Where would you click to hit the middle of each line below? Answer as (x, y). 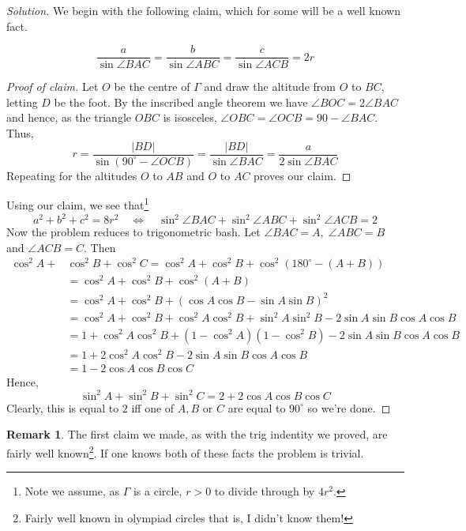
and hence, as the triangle (69, 117)
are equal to (257, 407)
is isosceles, (190, 117)
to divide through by (265, 491)
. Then (100, 247)
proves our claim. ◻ (303, 175)
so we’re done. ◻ (349, 407)
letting (22, 102)
